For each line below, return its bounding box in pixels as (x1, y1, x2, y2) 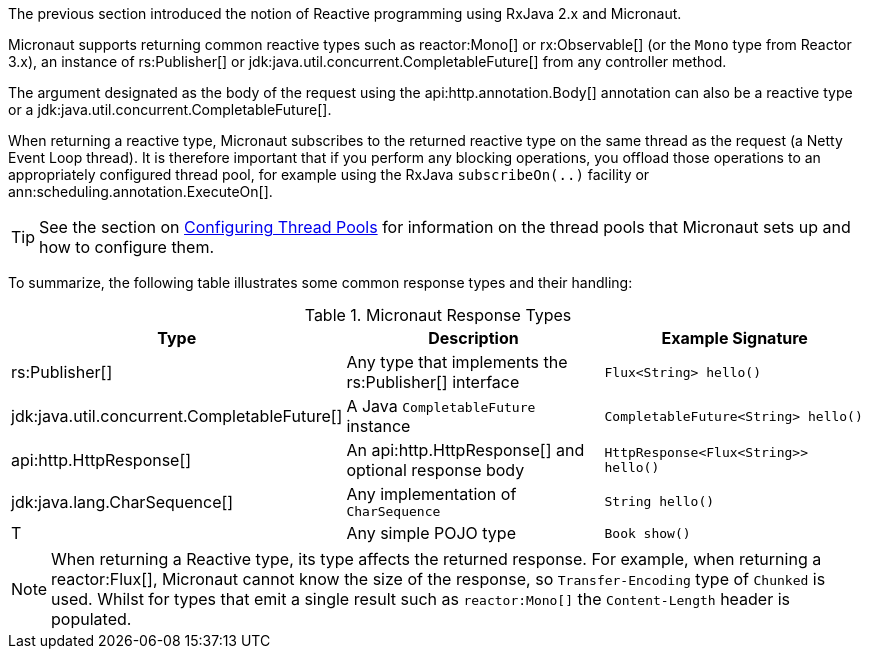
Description (428, 328, 519, 348)
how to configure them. (39, 237, 215, 257)
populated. (51, 609, 132, 629)
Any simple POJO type (346, 523, 516, 543)
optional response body (346, 460, 525, 480)
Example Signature (661, 328, 808, 348)
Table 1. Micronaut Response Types (304, 305, 572, 325)
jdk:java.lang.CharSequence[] (11, 491, 234, 512)
